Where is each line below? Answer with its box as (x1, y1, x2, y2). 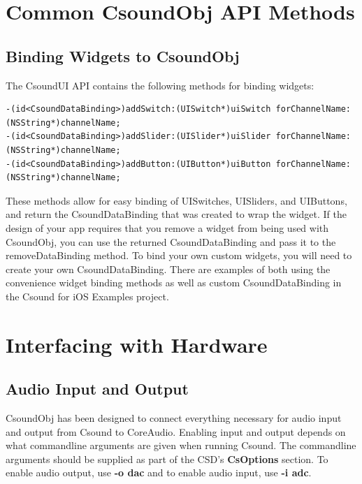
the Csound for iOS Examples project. (6, 288, 169, 303)
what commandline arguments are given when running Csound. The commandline (6, 438, 356, 453)
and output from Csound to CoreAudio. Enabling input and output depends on (6, 424, 346, 439)
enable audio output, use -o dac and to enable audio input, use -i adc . (6, 465, 312, 480)
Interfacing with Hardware (6, 330, 268, 358)
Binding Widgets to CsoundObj (6, 45, 240, 66)
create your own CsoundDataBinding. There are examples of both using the (6, 261, 331, 276)
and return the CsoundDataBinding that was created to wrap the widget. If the (6, 207, 347, 221)
